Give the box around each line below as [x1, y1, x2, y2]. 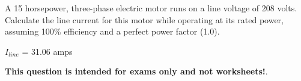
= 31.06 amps [22, 45, 73, 57]
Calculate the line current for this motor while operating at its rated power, [5, 13, 284, 26]
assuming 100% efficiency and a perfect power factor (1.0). [5, 25, 220, 38]
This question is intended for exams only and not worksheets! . [5, 65, 268, 77]
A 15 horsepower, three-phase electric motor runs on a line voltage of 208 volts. [5, 2, 297, 14]
